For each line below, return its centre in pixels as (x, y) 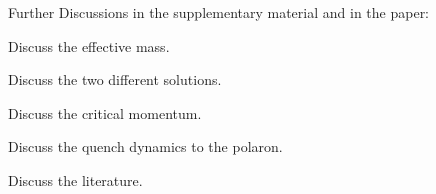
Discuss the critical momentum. (105, 112)
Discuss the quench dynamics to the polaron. (145, 146)
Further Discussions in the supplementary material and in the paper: (219, 12)
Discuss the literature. (75, 179)
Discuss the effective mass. (89, 45)
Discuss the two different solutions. (115, 79)
